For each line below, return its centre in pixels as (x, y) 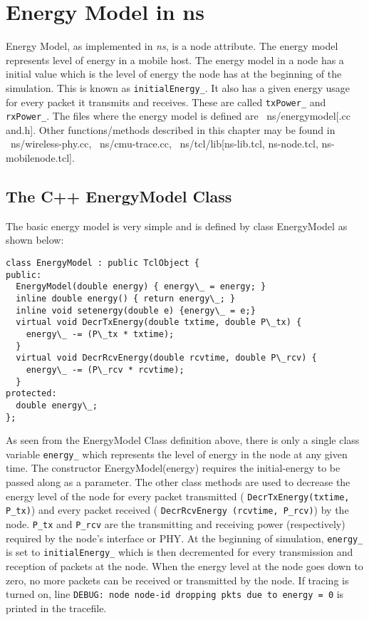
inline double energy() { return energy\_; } (126, 299)
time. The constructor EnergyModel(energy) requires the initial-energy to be (173, 468)
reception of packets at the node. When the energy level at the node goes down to (184, 565)
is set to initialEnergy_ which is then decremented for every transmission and (180, 552)
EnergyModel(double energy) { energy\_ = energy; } (141, 287)
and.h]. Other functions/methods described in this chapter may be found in (171, 129)
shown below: (35, 240)
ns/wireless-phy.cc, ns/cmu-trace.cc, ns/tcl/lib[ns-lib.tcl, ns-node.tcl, (164, 144)
